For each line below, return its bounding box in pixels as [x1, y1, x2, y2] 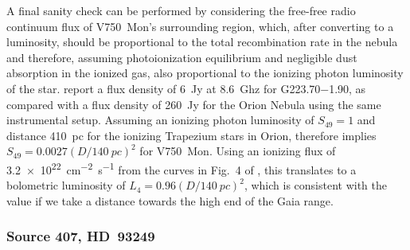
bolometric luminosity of [6, 177, 126, 193]
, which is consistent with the [244, 177, 387, 193]
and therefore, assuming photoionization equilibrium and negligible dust [6, 49, 357, 65]
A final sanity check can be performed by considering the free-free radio [6, 2, 356, 18]
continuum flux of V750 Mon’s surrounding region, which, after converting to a [6, 18, 394, 34]
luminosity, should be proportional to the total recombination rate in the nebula [6, 33, 398, 50]
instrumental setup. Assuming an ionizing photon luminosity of [6, 111, 314, 128]
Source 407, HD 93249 [6, 226, 155, 246]
